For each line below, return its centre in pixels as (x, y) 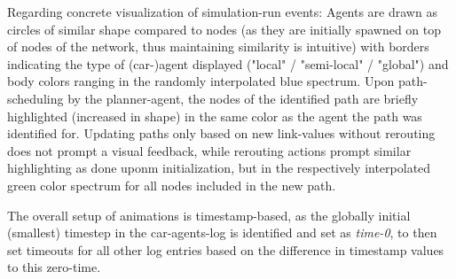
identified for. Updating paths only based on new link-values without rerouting (221, 133)
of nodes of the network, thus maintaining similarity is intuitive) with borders (218, 46)
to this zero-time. (54, 267)
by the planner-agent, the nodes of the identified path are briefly (243, 98)
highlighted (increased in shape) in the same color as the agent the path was (215, 116)
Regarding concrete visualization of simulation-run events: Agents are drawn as (222, 12)
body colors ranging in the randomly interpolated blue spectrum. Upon (201, 81)
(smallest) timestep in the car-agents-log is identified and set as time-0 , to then (222, 232)
